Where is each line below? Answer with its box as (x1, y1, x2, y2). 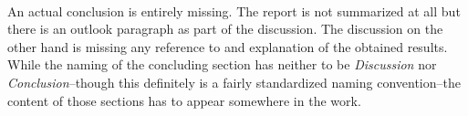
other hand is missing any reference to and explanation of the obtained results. (7, 37, 448, 56)
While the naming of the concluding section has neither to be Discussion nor (7, 55, 437, 74)
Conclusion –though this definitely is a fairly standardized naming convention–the (7, 72, 461, 91)
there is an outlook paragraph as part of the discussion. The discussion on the (7, 19, 443, 38)
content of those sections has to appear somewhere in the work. (7, 90, 361, 110)
